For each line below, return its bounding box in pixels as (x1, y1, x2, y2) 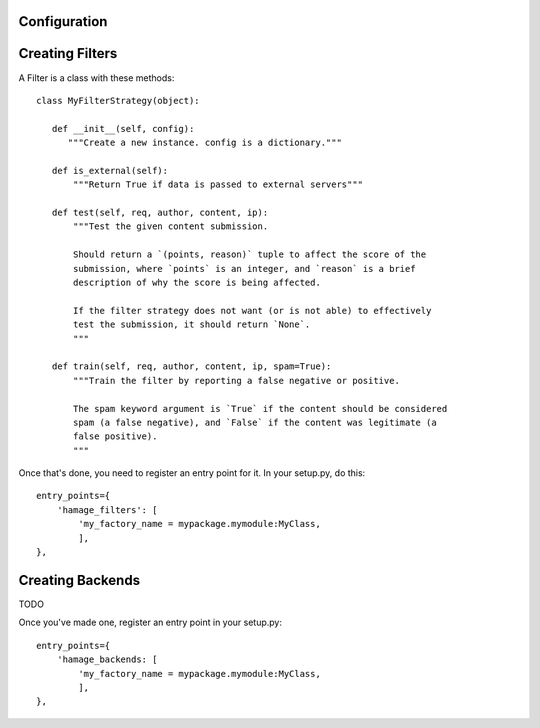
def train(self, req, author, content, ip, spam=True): (51, 361, 332, 372)
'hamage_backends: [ (56, 654, 158, 665)
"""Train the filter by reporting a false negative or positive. (73, 375, 400, 386)
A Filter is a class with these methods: (18, 71, 175, 84)
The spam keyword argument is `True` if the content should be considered (73, 403, 448, 414)
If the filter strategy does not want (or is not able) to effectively (73, 305, 432, 316)
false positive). (73, 431, 158, 442)
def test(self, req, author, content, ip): (51, 207, 269, 219)
